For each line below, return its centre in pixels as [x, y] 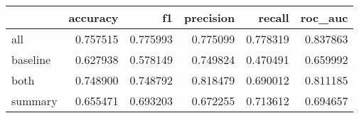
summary [34, 101]
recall [274, 17]
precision [209, 17]
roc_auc [324, 17]
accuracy [93, 17]
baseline [31, 59]
